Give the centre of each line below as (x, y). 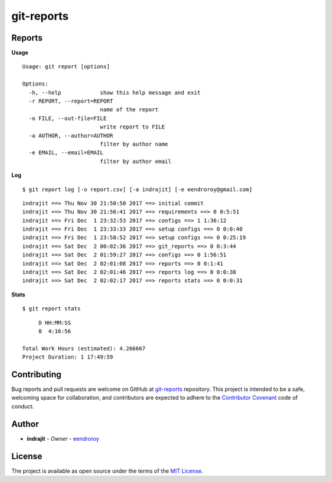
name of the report (129, 110)
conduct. (23, 406)
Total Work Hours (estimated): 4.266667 (84, 348)
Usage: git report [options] (66, 67)
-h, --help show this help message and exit (115, 93)
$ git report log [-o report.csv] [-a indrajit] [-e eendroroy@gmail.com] (137, 189)
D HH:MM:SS (55, 322)
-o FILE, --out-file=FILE (68, 118)
